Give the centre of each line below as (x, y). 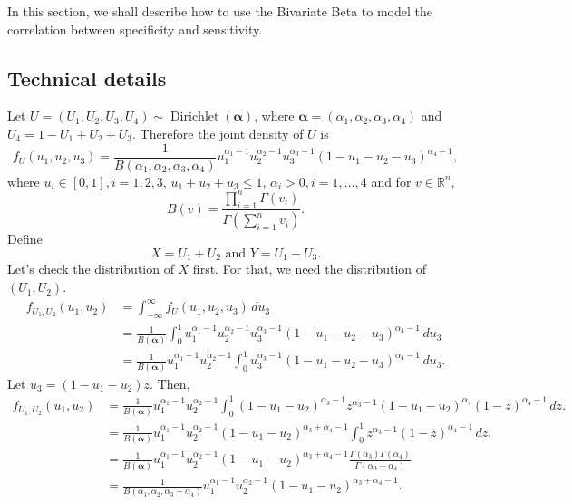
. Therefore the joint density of (218, 133)
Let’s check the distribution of (91, 269)
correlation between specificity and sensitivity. (135, 29)
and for (391, 181)
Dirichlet (194, 117)
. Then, (170, 383)
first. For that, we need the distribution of (310, 269)
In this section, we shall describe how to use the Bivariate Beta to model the (220, 11)
